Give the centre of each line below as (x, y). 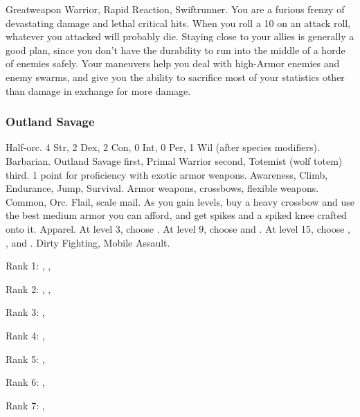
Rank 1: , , (28, 266)
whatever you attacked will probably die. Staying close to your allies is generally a (180, 36)
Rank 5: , (25, 358)
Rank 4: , (25, 335)
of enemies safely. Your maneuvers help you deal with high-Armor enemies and (173, 63)
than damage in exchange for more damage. (98, 90)
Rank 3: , (25, 312)
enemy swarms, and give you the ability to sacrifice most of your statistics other (175, 77)
